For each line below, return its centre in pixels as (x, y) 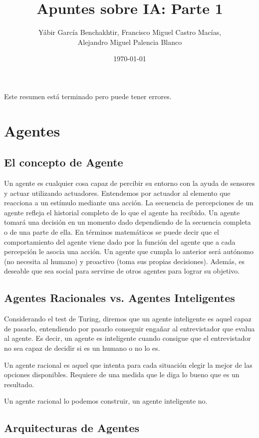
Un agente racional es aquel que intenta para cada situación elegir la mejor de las (128, 365)
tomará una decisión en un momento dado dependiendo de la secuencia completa (128, 222)
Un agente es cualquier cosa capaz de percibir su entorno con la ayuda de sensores (129, 183)
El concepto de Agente (64, 162)
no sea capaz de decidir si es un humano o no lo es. (82, 348)
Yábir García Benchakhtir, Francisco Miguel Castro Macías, (130, 32)
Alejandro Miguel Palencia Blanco (130, 42)
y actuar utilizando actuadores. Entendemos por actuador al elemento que (117, 193)
